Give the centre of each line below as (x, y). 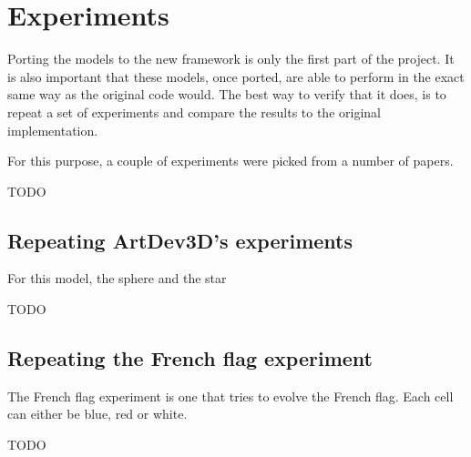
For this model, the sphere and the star (117, 278)
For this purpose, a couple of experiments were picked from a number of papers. (230, 161)
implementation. (53, 130)
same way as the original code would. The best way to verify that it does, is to (227, 94)
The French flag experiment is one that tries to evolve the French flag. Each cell (230, 396)
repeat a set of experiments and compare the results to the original (194, 112)
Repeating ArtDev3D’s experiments (180, 240)
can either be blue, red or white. (97, 414)
